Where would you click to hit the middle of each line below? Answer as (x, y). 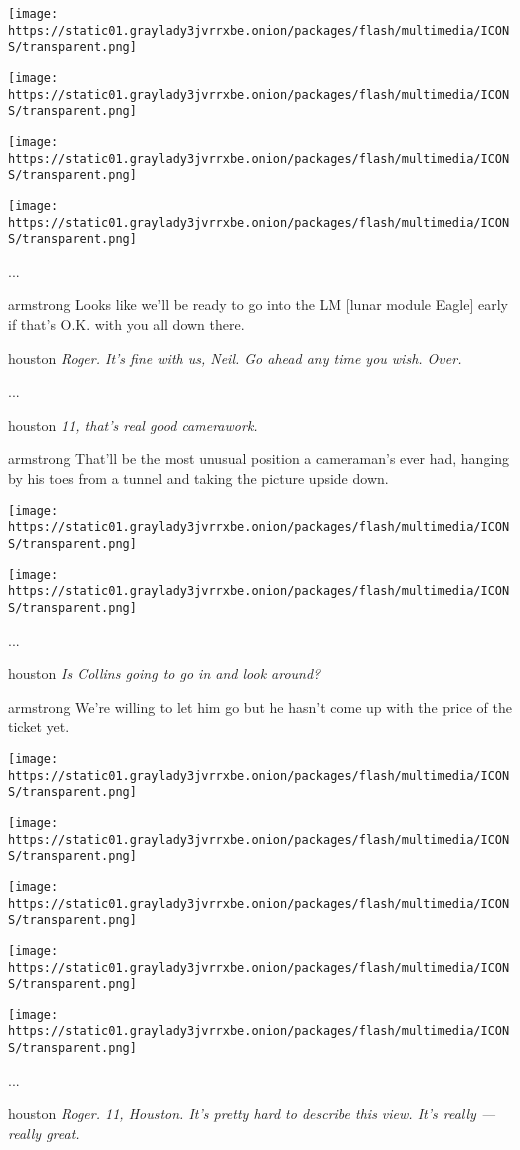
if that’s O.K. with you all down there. (126, 324)
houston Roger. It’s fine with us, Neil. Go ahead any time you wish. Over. (235, 357)
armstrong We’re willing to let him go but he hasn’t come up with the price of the (260, 706)
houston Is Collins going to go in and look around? (164, 673)
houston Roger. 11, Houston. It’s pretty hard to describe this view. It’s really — (252, 1113)
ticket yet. (39, 726)
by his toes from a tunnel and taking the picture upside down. (198, 478)
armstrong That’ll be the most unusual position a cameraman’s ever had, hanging (259, 458)
